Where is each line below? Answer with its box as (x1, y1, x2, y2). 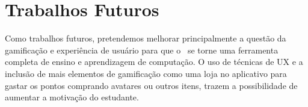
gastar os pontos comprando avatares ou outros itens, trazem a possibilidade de (5, 79, 298, 91)
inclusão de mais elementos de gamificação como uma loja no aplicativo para (5, 67, 287, 79)
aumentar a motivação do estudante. (5, 91, 139, 103)
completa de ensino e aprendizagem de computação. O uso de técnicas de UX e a (5, 55, 303, 68)
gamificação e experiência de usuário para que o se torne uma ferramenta (5, 43, 279, 56)
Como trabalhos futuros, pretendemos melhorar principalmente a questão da (5, 32, 286, 44)
